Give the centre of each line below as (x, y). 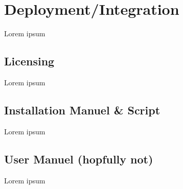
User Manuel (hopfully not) (79, 159)
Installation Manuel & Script (82, 110)
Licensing (29, 61)
